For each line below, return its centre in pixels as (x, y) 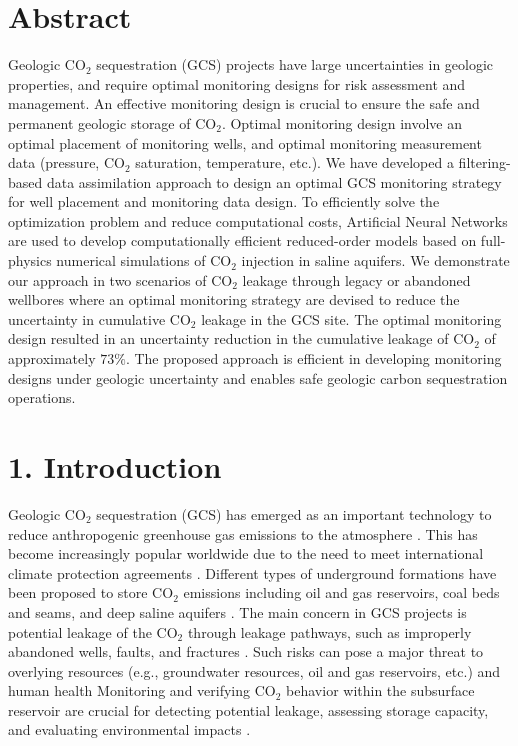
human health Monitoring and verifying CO (142, 690)
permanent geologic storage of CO (112, 122)
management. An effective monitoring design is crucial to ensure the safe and (244, 103)
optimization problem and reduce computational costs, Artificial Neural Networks (258, 220)
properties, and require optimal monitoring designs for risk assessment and (237, 83)
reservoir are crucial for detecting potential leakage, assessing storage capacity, (248, 709)
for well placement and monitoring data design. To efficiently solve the (224, 201)
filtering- (484, 162)
